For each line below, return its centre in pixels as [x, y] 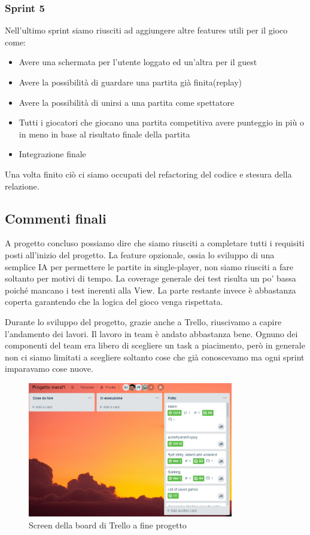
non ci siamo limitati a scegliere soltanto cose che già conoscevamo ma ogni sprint [155, 357]
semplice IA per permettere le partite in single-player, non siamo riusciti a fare [149, 266]
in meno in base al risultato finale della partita [104, 134]
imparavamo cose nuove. [49, 369]
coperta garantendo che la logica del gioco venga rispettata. [114, 302]
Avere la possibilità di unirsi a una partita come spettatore [127, 102]
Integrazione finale [52, 154]
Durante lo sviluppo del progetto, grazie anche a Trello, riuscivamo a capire [143, 321]
